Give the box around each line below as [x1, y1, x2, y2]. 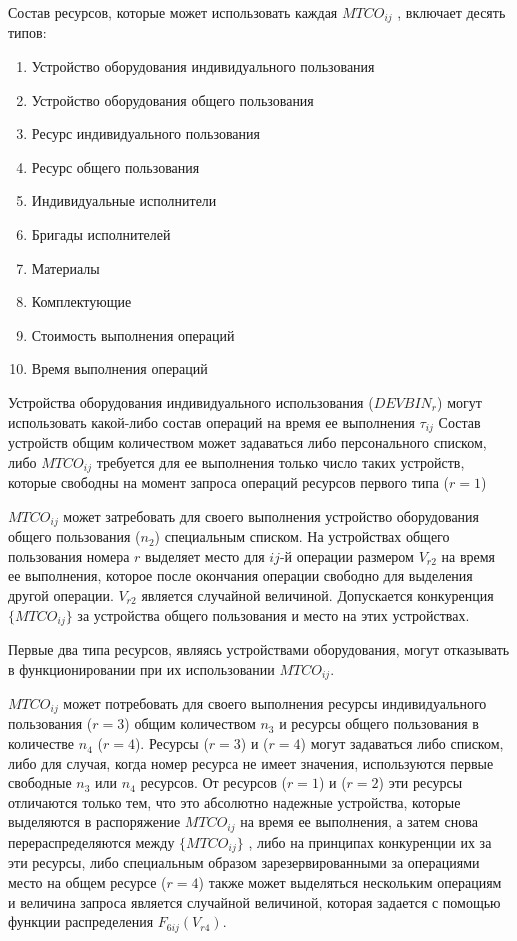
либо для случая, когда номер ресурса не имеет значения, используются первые [8, 752, 494, 773]
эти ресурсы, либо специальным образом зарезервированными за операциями [8, 852, 480, 873]
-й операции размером [279, 545, 414, 566]
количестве [8, 733, 75, 754]
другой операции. [8, 584, 114, 605]
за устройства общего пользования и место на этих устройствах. [77, 604, 470, 625]
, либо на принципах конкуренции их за [248, 831, 492, 852]
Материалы [31, 257, 100, 278]
